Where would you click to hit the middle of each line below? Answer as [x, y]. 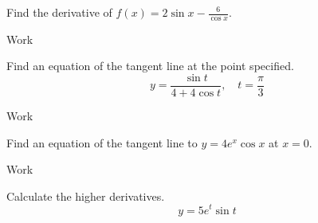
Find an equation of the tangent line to [102, 142]
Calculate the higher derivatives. [86, 196]
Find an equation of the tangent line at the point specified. [150, 66]
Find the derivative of [59, 12]
